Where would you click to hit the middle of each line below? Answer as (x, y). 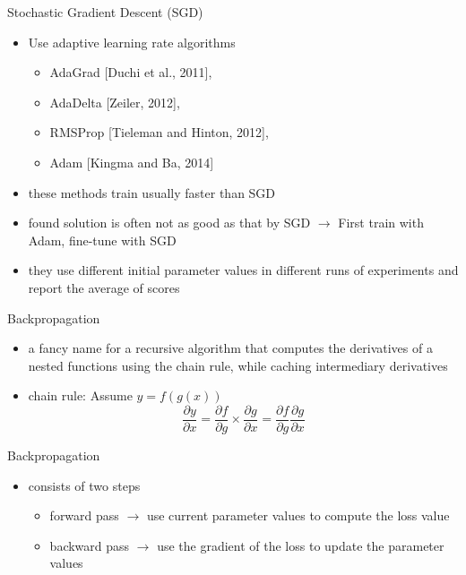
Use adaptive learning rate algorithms (132, 42)
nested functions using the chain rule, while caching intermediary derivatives (238, 365)
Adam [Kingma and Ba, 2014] (132, 162)
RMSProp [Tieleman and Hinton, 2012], (159, 132)
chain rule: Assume (80, 395)
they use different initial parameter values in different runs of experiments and (243, 270)
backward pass (90, 545)
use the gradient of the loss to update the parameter (301, 545)
